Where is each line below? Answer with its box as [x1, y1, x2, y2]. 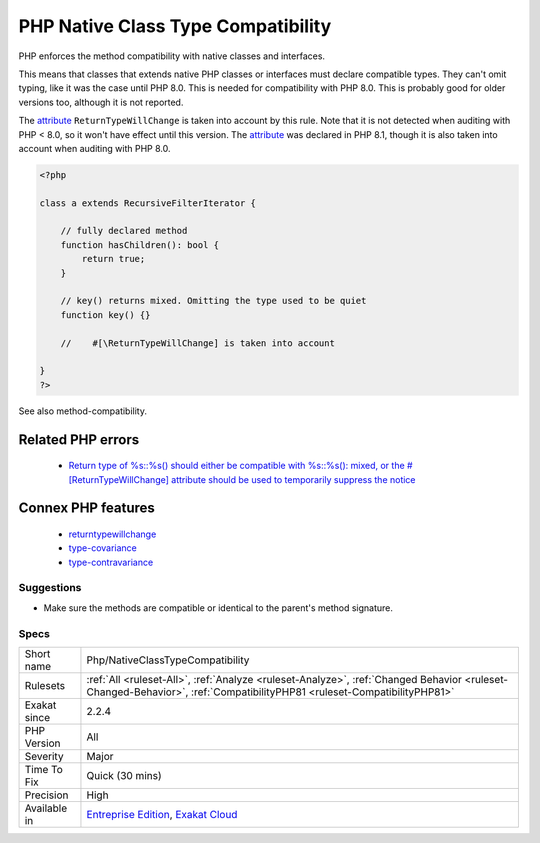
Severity [24, 749, 64, 763]
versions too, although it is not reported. [18, 96, 184, 108]
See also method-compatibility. [18, 405, 147, 417]
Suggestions [18, 581, 82, 595]
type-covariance [68, 542, 137, 554]
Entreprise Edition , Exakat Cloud [86, 807, 238, 821]
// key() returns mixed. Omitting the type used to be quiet [60, 295, 367, 307]
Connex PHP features [18, 500, 155, 517]
